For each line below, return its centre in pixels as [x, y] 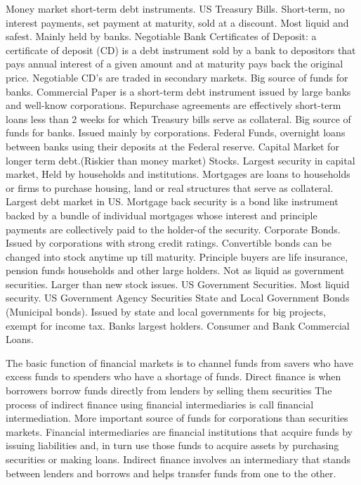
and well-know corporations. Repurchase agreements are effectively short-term [173, 105]
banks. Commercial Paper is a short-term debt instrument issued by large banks [178, 91]
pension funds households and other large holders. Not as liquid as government [175, 270]
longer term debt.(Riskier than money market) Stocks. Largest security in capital [180, 160]
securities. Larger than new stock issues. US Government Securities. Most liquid [178, 284]
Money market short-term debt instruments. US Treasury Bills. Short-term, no [175, 8]
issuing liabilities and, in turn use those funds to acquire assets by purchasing [172, 445]
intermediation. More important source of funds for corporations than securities [177, 418]
